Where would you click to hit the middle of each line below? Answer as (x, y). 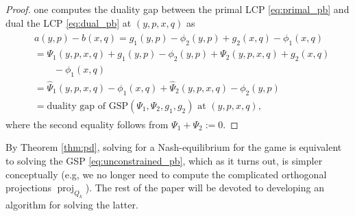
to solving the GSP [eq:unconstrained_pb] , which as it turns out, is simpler (164, 160)
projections (29, 188)
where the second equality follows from (87, 124)
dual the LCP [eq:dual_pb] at (69, 22)
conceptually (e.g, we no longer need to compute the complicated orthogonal (166, 174)
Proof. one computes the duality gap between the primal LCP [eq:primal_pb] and (177, 9)
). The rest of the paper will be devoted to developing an (205, 188)
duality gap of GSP (88, 106)
